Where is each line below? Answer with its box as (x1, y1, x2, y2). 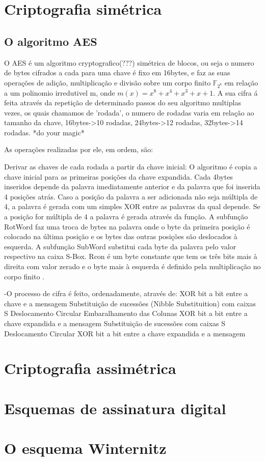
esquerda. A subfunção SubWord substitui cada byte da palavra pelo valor (4, 241, 236, 251)
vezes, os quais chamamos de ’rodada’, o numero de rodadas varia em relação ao (4, 107, 254, 118)
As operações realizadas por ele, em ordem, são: (4, 144, 153, 155)
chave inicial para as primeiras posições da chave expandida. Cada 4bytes (4, 171, 233, 182)
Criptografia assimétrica (4, 358, 176, 379)
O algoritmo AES (4, 33, 97, 49)
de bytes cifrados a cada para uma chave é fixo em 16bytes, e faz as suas (4, 67, 230, 78)
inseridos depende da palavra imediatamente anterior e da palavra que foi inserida (4, 181, 260, 192)
